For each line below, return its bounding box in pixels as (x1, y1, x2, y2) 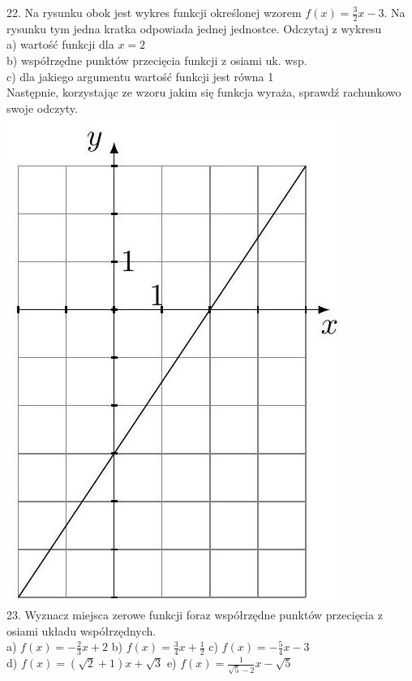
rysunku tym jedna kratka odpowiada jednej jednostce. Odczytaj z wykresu (6, 19, 382, 37)
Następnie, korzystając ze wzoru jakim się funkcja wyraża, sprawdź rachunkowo (6, 84, 401, 101)
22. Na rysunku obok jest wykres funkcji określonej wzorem (6, 4, 302, 20)
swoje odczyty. (6, 99, 78, 116)
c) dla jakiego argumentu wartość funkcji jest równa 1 (6, 67, 274, 84)
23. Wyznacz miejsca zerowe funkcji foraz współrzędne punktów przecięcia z (6, 606, 383, 623)
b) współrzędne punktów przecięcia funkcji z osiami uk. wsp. (6, 52, 307, 69)
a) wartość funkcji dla (6, 36, 114, 53)
